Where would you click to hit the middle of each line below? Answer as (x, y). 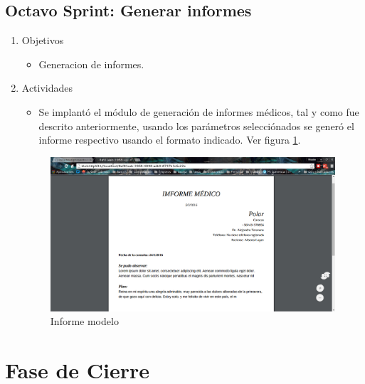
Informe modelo (84, 321)
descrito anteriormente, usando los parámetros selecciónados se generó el (196, 126)
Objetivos (43, 40)
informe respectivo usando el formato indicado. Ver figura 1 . (170, 140)
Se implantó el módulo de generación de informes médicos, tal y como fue (199, 111)
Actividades (47, 88)
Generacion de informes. (91, 64)
